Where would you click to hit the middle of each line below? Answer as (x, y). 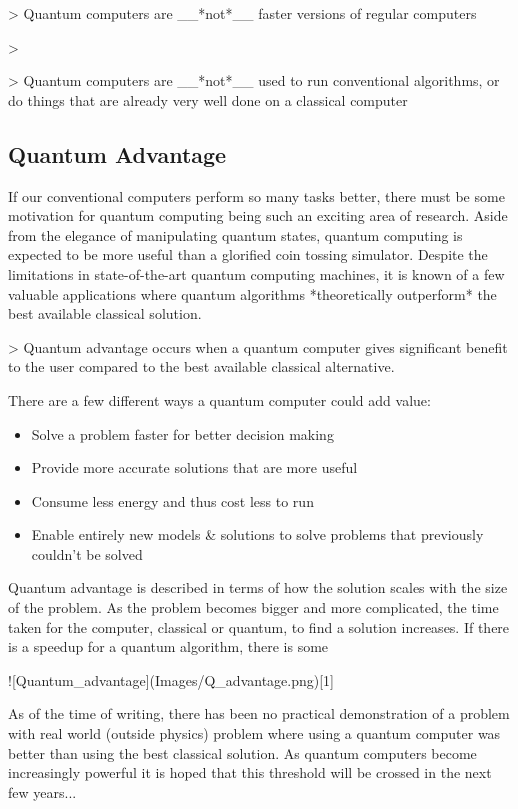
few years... (42, 791)
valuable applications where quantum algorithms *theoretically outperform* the (252, 293)
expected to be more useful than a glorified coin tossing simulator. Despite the (248, 254)
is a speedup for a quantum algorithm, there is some (168, 646)
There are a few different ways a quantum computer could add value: (219, 399)
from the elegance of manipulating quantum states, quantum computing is (235, 234)
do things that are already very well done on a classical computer (208, 99)
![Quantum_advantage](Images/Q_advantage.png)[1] (171, 679)
